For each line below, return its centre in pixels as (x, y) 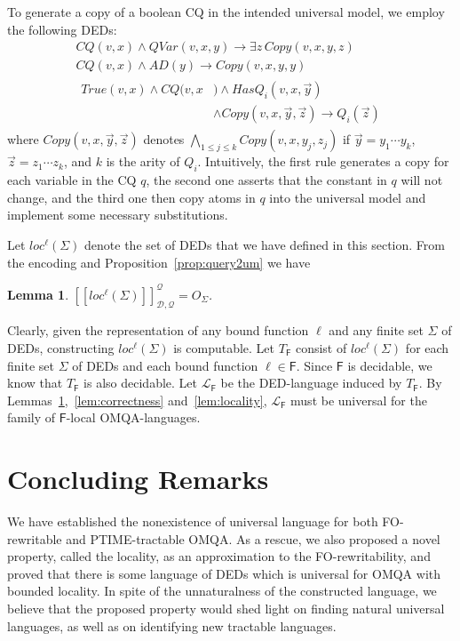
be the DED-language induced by (311, 383)
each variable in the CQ (72, 180)
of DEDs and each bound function (165, 365)
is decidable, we (390, 365)
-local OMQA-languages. (133, 417)
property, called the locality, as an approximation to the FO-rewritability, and (219, 556)
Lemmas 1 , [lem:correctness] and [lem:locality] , (137, 400)
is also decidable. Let (141, 383)
